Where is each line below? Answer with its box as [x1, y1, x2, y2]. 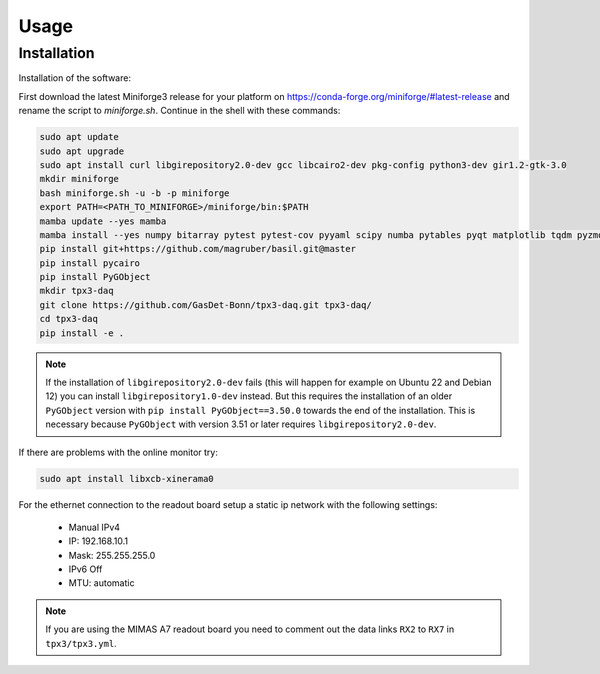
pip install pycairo [39, 257, 140, 269]
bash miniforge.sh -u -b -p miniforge [39, 187, 230, 199]
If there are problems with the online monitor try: [18, 446, 219, 458]
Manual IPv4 [68, 521, 120, 533]
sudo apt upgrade [39, 145, 125, 157]
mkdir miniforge [39, 173, 120, 185]
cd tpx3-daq [39, 313, 99, 325]
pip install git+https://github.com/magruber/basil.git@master [39, 243, 357, 255]
